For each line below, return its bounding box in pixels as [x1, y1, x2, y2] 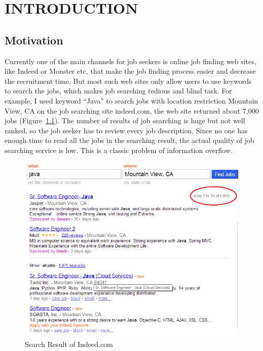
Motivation [5, 32, 63, 47]
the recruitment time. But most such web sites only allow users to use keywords [5, 75, 252, 86]
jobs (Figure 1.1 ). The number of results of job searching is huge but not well [5, 115, 245, 126]
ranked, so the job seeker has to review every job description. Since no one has [5, 125, 248, 135]
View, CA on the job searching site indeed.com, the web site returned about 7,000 [5, 105, 259, 116]
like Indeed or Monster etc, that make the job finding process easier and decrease [5, 66, 256, 76]
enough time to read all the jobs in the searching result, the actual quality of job [5, 135, 254, 145]
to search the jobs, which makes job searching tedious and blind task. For [5, 85, 232, 96]
